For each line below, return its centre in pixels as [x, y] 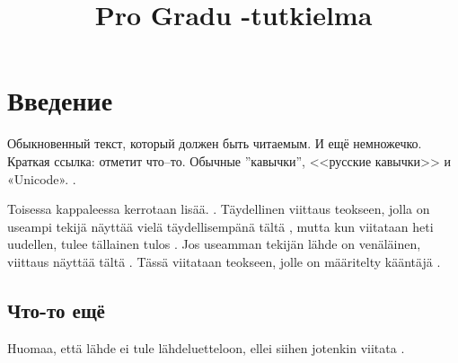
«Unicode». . [42, 178]
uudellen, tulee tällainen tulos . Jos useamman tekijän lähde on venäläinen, [214, 244]
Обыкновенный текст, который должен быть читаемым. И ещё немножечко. [215, 143]
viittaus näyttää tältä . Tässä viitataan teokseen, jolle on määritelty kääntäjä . [224, 261]
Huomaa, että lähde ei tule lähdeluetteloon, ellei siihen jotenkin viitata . [206, 347]
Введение [60, 100]
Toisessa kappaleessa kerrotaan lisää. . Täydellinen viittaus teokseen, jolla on [219, 209]
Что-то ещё [56, 310]
